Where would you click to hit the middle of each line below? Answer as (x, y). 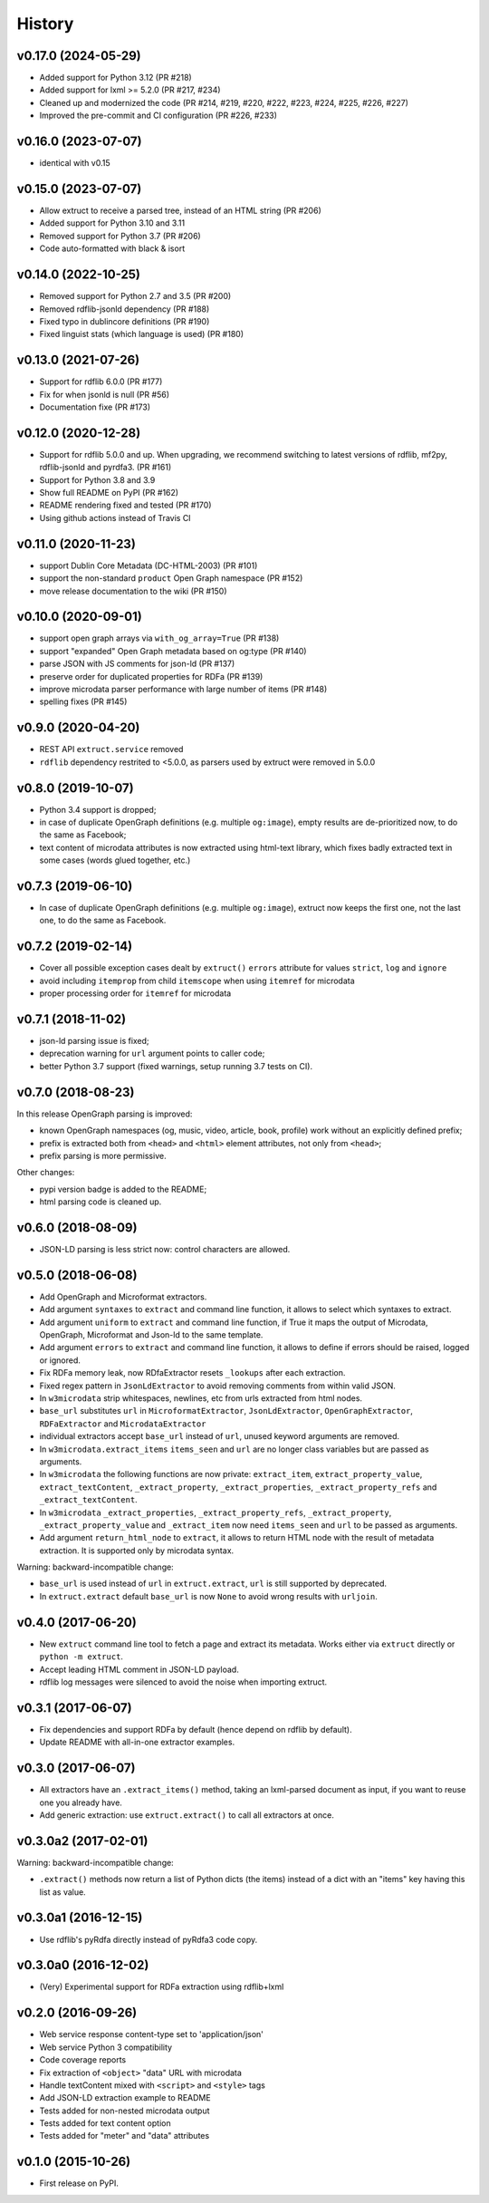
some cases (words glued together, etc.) (115, 860)
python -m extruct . (81, 1657)
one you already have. (81, 1802)
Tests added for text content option (105, 2123)
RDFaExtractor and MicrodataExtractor (123, 1424)
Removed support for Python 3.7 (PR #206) (120, 236)
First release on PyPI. (79, 2183)
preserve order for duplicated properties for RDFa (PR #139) (151, 676)
